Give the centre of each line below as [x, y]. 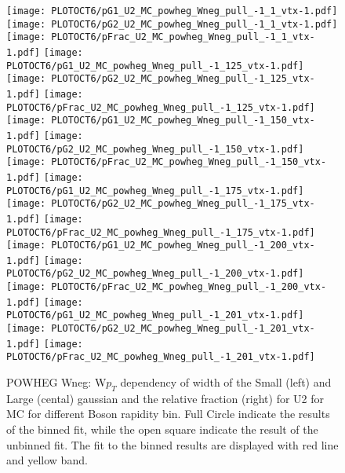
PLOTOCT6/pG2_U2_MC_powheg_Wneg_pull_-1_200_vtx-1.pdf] [155, 274]
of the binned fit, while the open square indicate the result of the [162, 429]
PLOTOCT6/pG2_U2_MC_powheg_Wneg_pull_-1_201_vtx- [183, 329]
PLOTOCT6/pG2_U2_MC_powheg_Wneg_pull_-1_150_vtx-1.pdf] [155, 149]
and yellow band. [47, 460]
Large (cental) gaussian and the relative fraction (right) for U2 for [165, 398]
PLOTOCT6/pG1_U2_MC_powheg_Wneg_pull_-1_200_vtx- [183, 246]
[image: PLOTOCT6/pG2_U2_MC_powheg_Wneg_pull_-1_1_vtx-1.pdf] [172, 24]
